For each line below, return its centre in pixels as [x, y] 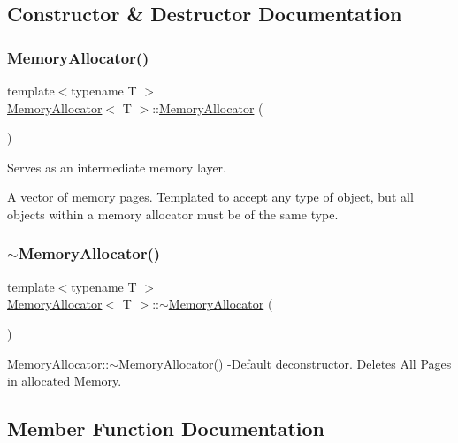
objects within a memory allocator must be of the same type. [173, 214]
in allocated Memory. [65, 381]
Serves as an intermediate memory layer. [117, 167]
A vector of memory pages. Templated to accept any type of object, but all [210, 197]
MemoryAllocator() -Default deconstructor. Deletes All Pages [285, 363]
